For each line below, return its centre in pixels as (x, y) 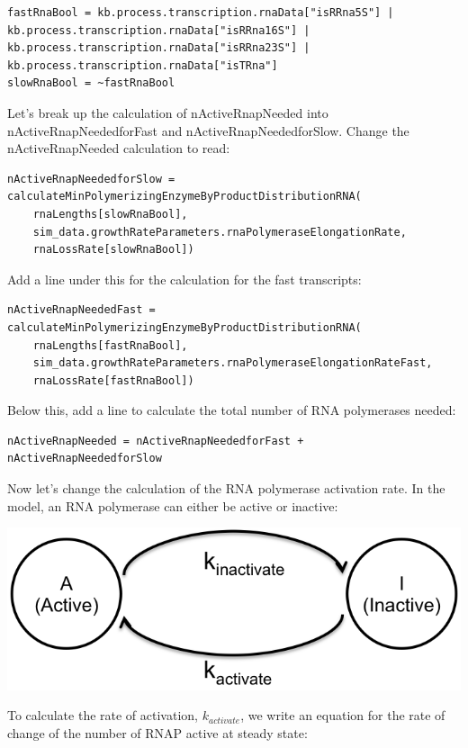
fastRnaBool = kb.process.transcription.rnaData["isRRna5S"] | (201, 13)
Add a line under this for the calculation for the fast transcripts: (184, 279)
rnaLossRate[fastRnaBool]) (113, 380)
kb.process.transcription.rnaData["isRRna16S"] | (159, 30)
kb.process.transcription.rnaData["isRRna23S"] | (159, 48)
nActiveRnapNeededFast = (81, 310)
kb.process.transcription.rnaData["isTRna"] (143, 65)
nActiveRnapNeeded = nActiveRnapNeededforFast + (156, 441)
